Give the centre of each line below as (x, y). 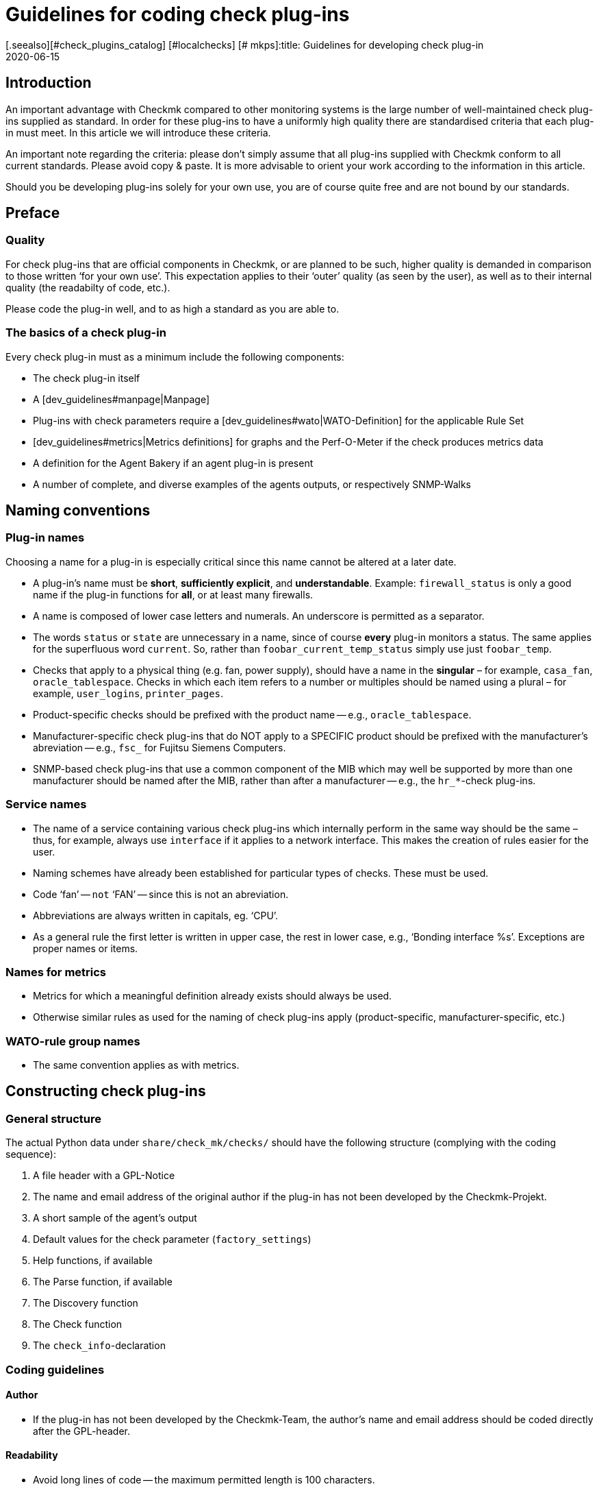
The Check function (78, 1324)
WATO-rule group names (73, 1041)
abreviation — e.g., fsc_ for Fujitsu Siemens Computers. (160, 747)
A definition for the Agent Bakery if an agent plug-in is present (173, 463)
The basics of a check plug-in (86, 333)
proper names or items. (86, 948)
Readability (32, 1455)
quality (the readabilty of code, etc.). (88, 287)
